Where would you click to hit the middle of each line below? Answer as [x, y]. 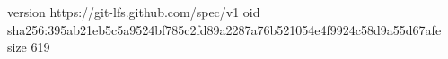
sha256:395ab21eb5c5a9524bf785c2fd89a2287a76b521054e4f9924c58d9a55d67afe [224, 29]
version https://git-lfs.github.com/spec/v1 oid [134, 12]
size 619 [29, 47]
